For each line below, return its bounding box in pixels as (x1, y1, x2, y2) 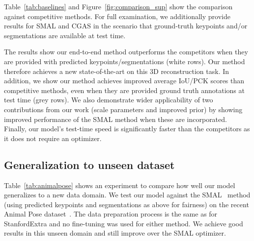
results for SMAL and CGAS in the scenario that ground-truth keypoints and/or (4, 21, 248, 31)
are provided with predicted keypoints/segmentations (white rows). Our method (4, 56, 245, 66)
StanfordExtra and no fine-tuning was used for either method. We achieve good (4, 218, 243, 228)
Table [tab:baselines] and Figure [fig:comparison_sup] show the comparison (4, 1, 233, 11)
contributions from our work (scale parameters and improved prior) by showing (4, 104, 243, 114)
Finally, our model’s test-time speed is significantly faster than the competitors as (4, 123, 250, 134)
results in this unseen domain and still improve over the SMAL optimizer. (4, 228, 226, 238)
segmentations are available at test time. (4, 30, 126, 40)
